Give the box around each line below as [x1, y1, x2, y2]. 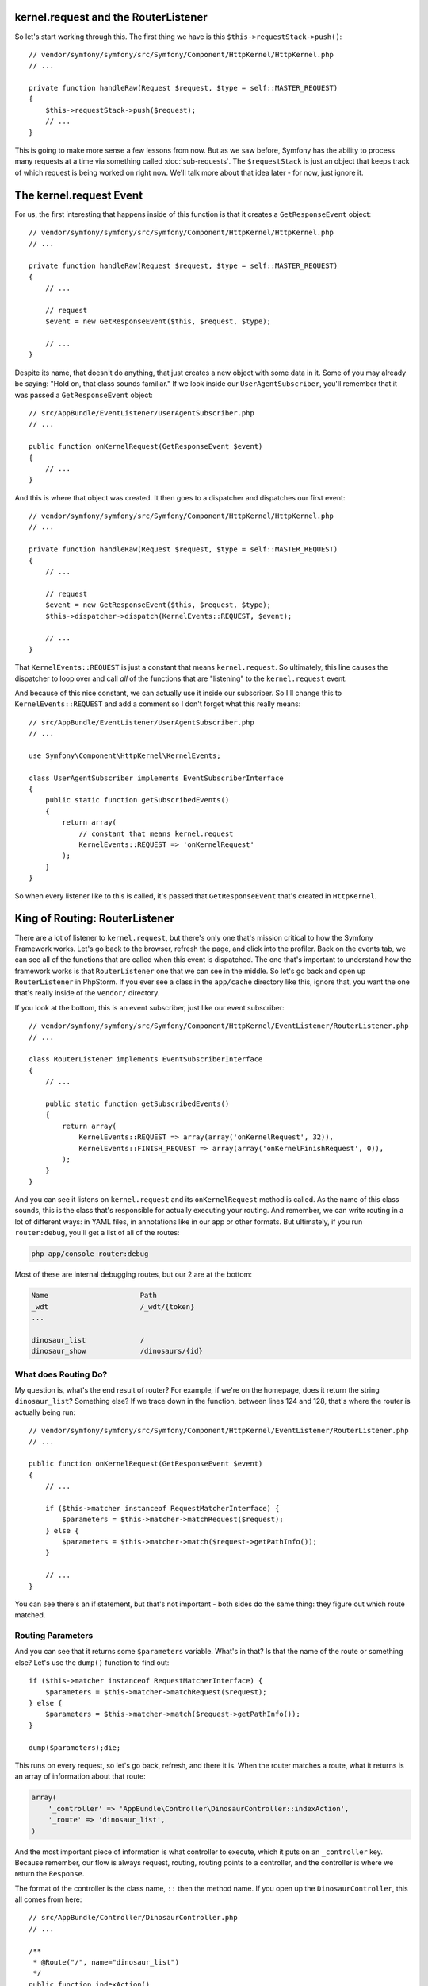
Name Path [31, 1291, 158, 1300]
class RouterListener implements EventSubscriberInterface [29, 1055, 263, 1064]
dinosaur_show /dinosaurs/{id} [31, 1347, 204, 1356]
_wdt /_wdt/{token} [31, 1302, 195, 1311]
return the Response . [14, 1869, 85, 1879]
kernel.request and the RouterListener [14, 10, 208, 24]
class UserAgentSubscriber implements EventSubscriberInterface [29, 773, 285, 782]
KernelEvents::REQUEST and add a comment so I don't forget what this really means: [14, 699, 301, 709]
